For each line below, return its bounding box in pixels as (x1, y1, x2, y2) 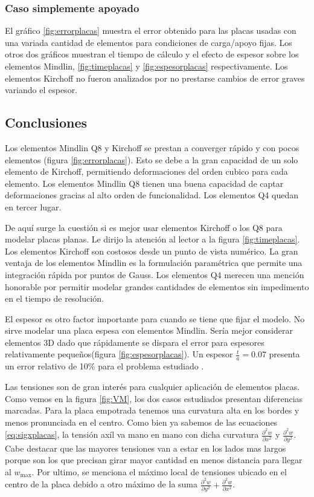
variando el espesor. (5, 83, 78, 96)
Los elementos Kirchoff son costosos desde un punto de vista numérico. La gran (5, 244, 298, 257)
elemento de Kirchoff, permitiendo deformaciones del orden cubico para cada (5, 165, 288, 178)
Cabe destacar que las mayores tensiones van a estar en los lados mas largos (5, 441, 286, 454)
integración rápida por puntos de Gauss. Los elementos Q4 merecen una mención (5, 268, 304, 281)
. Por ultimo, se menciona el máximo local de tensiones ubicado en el (31, 465, 287, 478)
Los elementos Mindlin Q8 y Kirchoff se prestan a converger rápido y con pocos (5, 141, 300, 154)
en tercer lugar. (5, 200, 62, 213)
